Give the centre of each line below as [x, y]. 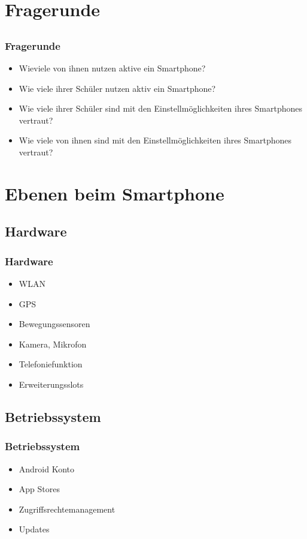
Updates [34, 529]
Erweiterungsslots [51, 384]
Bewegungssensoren [54, 324]
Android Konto [47, 468]
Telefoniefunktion [51, 364]
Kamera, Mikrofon [53, 344]
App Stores [39, 489]
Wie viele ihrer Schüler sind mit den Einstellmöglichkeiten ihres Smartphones [161, 108]
